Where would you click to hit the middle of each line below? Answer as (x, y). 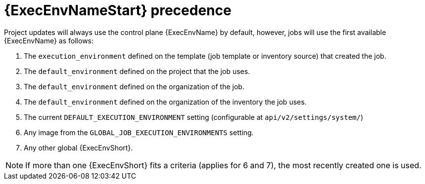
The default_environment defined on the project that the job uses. (137, 71)
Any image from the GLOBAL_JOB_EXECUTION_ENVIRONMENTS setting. (139, 132)
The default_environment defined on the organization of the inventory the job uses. (165, 102)
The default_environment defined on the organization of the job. (134, 86)
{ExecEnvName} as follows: (49, 40)
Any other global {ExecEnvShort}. (78, 147)
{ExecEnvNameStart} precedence (118, 10)
